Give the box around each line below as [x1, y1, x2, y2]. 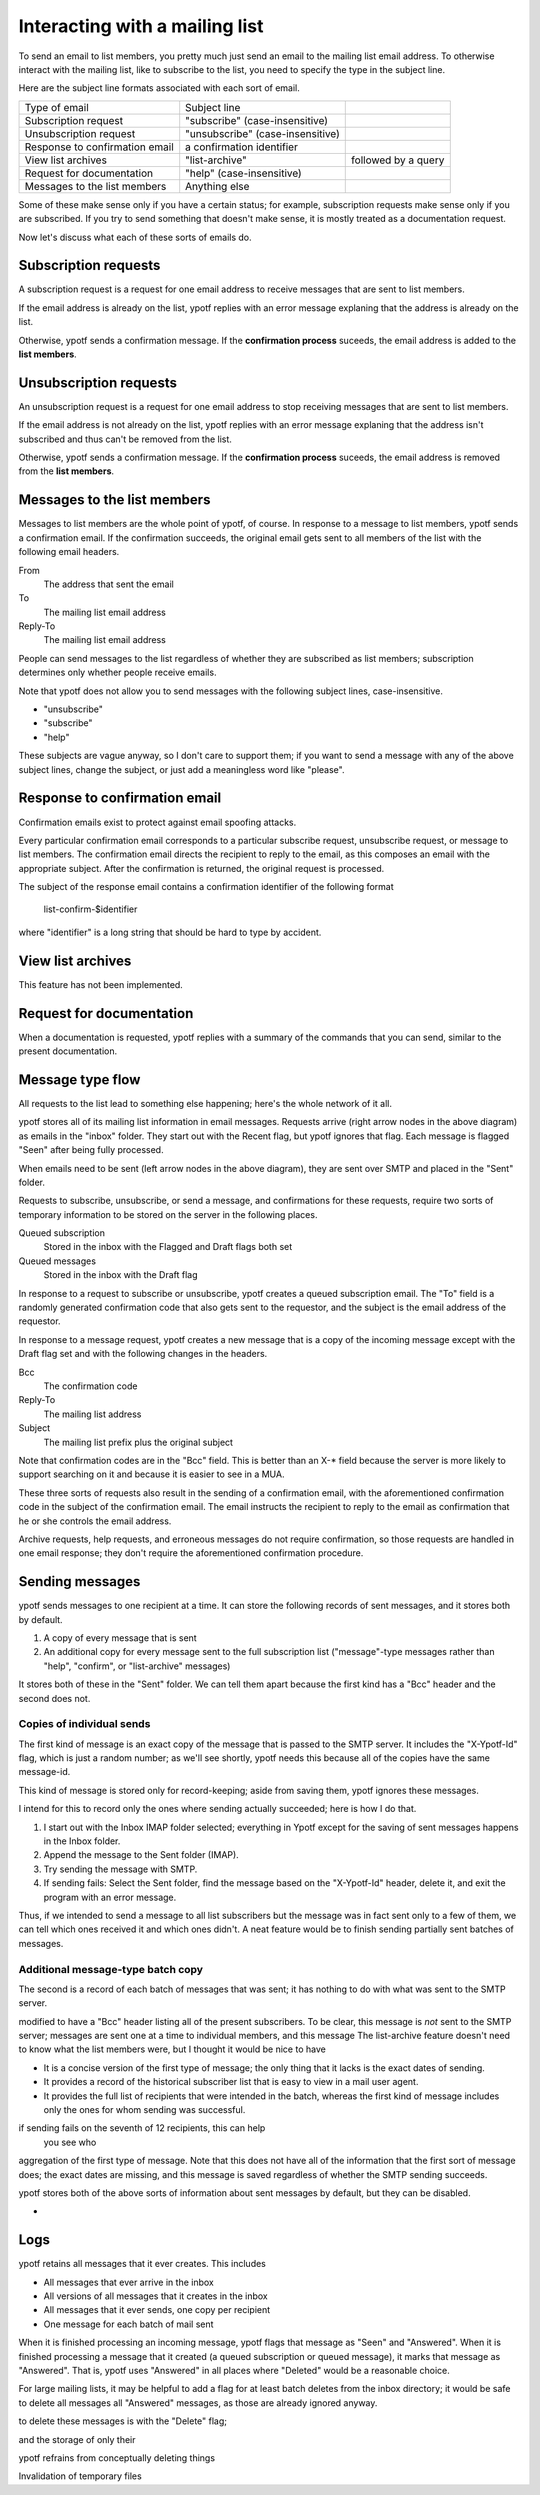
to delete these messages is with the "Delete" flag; [18, 2415, 228, 2427]
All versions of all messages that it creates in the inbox [43, 2290, 269, 2302]
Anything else [185, 179, 250, 193]
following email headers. [18, 546, 120, 558]
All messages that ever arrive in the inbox [43, 2276, 214, 2288]
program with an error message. [43, 1891, 177, 1903]
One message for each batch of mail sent [43, 2318, 214, 2330]
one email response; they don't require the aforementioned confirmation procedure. [18, 1547, 364, 1559]
